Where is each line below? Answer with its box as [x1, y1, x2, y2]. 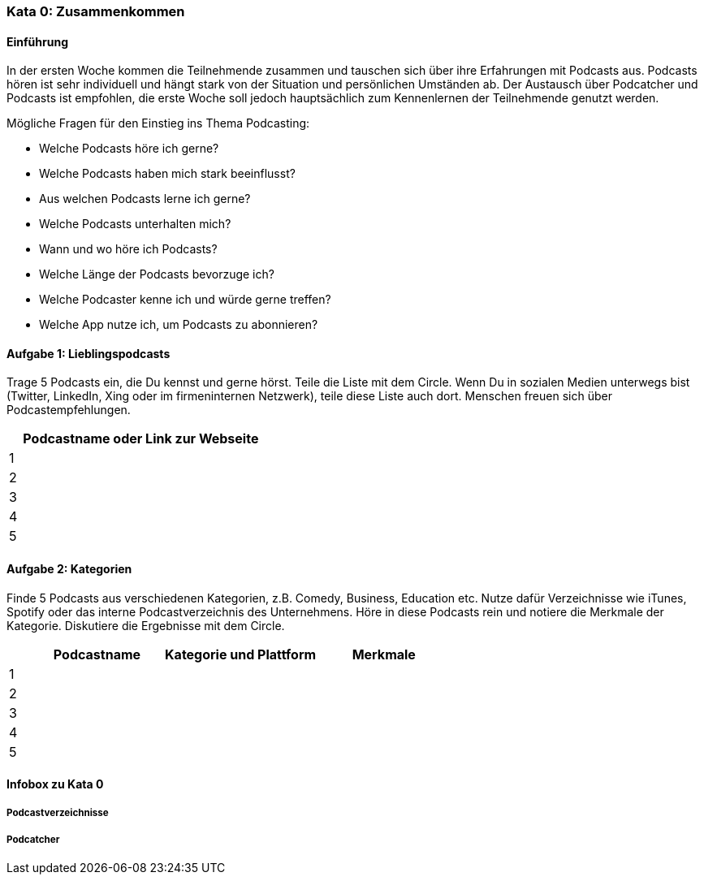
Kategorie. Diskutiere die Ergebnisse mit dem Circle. [6, 618, 285, 633]
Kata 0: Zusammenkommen [6, 3, 185, 19]
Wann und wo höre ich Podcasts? [39, 242, 218, 257]
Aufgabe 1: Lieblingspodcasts [6, 346, 171, 361]
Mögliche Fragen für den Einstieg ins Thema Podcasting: [6, 116, 310, 131]
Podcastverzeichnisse [6, 806, 109, 818]
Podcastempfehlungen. [6, 403, 131, 417]
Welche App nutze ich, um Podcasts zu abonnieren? [39, 317, 318, 332]
